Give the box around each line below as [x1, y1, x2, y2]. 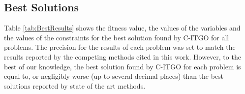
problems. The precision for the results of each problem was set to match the [4, 42, 236, 52]
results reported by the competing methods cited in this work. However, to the [4, 51, 241, 62]
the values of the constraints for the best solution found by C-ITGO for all [4, 32, 229, 42]
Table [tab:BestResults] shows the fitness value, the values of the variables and [4, 23, 241, 33]
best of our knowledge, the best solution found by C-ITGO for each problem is [4, 61, 241, 71]
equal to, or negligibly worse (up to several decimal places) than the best [4, 71, 224, 81]
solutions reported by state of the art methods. [4, 80, 146, 91]
